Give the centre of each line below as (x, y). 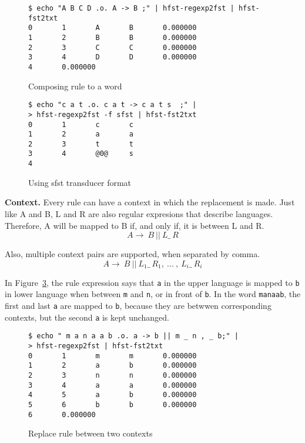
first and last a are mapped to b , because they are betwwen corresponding (138, 306)
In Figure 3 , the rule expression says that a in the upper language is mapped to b (152, 282)
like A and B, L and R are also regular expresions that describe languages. (139, 213)
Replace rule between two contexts (91, 433)
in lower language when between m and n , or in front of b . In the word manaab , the (153, 294)
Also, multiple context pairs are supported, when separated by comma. (133, 254)
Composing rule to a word (75, 86)
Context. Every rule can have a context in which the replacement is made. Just (150, 202)
